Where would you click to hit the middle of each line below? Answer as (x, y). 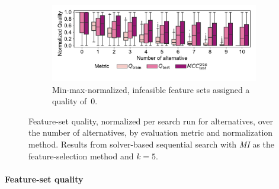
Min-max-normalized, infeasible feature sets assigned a (151, 89)
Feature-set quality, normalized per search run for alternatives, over (151, 121)
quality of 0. (75, 101)
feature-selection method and (81, 156)
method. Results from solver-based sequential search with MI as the (152, 144)
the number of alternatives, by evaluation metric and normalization (151, 132)
